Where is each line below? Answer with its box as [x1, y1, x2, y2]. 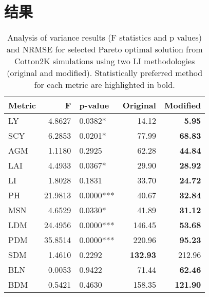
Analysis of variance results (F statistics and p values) [7, 31, 202, 44]
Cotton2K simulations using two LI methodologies [14, 55, 195, 67]
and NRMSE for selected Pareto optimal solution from [6, 43, 203, 55]
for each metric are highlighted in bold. [34, 79, 175, 91]
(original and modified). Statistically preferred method [7, 67, 203, 79]
